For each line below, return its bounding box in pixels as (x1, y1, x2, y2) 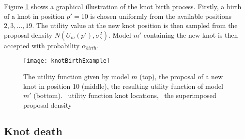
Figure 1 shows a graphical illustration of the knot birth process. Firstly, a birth (4, 1, 242, 11)
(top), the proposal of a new (139, 71, 223, 82)
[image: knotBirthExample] (23, 57, 110, 65)
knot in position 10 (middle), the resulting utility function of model (23, 81, 223, 91)
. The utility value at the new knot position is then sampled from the (32, 20, 238, 30)
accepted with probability (4, 40, 80, 50)
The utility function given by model (23, 71, 129, 82)
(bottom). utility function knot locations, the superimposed (33, 90, 216, 100)
